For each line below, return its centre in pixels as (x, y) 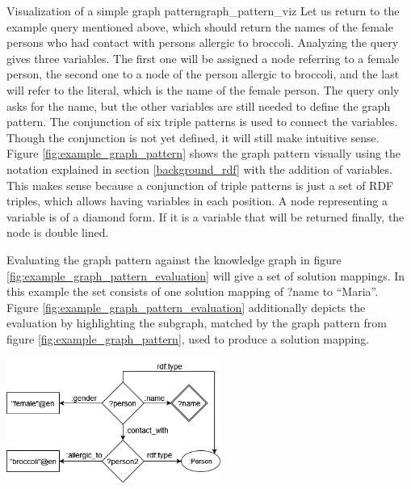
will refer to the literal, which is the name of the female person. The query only (203, 89)
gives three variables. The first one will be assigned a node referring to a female (203, 58)
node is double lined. (58, 232)
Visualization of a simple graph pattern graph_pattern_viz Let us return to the (203, 11)
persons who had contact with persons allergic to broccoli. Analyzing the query (203, 42)
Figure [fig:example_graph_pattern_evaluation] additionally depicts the (186, 307)
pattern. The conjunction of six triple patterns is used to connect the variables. (202, 122)
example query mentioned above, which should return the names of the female (200, 26)
